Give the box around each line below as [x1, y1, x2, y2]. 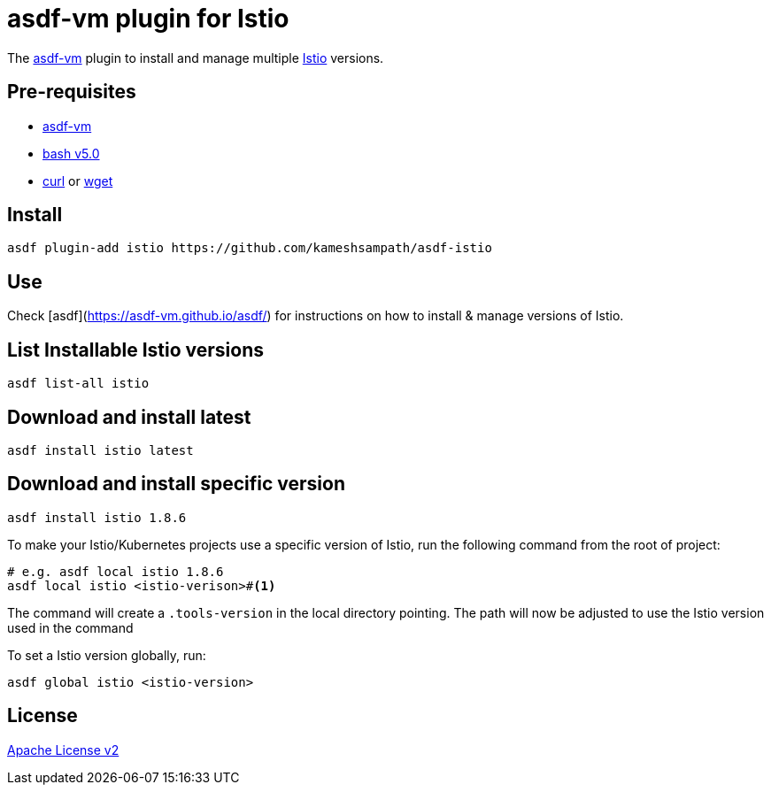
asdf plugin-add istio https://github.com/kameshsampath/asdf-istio [7, 241, 492, 256]
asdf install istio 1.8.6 [7, 510, 187, 525]
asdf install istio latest [7, 442, 194, 458]
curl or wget [42, 173, 113, 188]
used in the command [7, 619, 134, 635]
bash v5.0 [42, 145, 100, 161]
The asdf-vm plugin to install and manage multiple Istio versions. [7, 50, 384, 65]
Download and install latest [7, 405, 251, 428]
